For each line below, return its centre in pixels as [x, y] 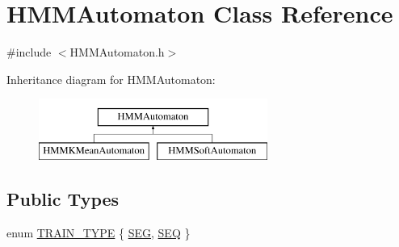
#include [29, 52]
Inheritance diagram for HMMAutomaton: [111, 79]
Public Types [63, 198]
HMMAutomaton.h [117, 52]
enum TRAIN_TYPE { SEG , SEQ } [99, 232]
